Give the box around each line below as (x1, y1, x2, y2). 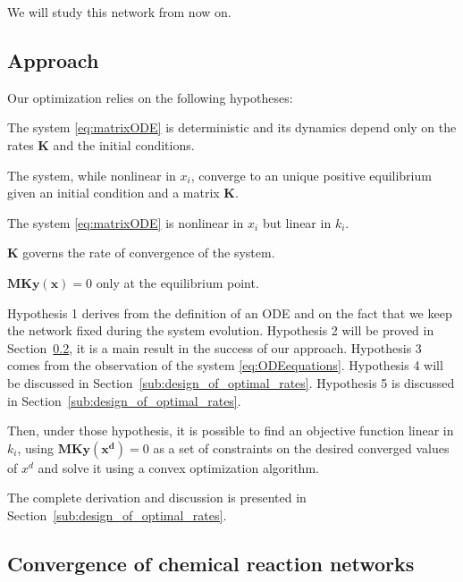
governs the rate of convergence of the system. (22, 243, 275, 262)
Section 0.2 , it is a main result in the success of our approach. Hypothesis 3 (7, 338, 422, 357)
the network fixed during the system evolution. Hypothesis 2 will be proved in (7, 321, 434, 340)
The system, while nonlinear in (7, 165, 176, 184)
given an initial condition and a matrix (7, 183, 220, 202)
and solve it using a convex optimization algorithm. (38, 458, 319, 477)
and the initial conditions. (53, 135, 195, 154)
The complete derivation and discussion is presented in (7, 488, 307, 507)
